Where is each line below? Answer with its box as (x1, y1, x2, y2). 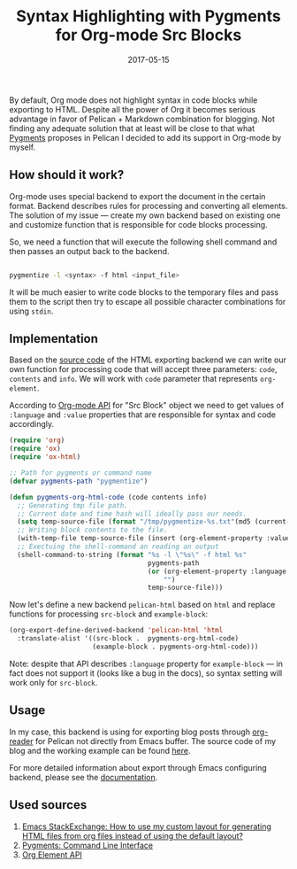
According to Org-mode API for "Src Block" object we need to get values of (9, 400, 285, 411)
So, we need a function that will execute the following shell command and (9, 237, 278, 247)
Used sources (9, 797, 88, 812)
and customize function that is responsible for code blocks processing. (9, 219, 268, 229)
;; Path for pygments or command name (9, 469, 152, 477)
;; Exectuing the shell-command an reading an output (17, 542, 219, 551)
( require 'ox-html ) (9, 453, 81, 462)
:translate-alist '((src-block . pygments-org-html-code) (17, 634, 240, 643)
